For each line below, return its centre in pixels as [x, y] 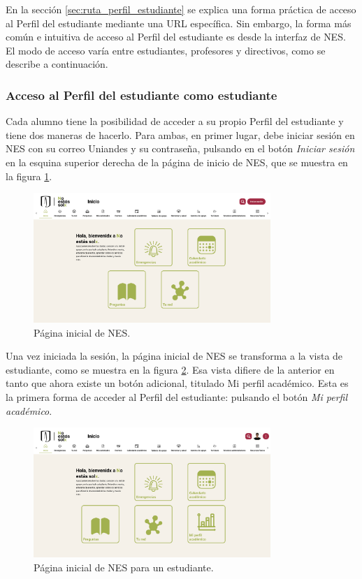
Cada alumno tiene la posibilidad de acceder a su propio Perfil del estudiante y [175, 121]
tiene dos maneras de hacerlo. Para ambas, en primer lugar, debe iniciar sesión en [180, 134]
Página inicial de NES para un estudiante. [124, 567]
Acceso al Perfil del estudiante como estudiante [142, 95]
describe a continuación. [57, 64]
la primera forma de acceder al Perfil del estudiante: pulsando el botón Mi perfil [176, 396]
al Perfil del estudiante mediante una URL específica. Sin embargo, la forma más [179, 23]
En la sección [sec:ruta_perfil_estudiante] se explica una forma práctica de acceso [181, 9]
